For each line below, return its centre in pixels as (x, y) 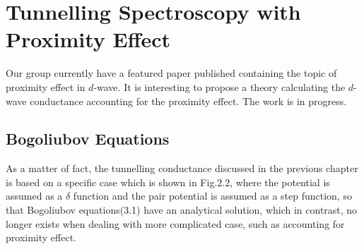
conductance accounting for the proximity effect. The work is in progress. (188, 101)
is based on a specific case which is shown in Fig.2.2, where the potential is (168, 182)
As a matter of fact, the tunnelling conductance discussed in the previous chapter (182, 168)
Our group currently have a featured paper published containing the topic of (171, 73)
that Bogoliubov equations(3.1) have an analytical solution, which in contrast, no (182, 210)
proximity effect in (46, 86)
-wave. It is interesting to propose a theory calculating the (219, 86)
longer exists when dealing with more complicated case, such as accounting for (175, 223)
